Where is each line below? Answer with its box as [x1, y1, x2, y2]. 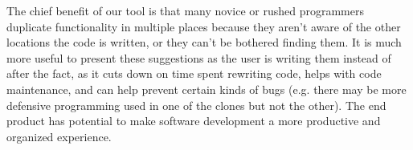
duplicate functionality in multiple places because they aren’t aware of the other [6, 18, 401, 34]
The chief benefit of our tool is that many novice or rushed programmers [6, 2, 364, 18]
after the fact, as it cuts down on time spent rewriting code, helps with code [6, 65, 382, 82]
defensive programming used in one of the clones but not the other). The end [6, 96, 386, 113]
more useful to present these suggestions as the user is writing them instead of [6, 49, 391, 66]
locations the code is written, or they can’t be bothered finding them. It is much [6, 34, 402, 51]
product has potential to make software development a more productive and [6, 112, 381, 129]
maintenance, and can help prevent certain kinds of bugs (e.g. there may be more [6, 80, 407, 97]
